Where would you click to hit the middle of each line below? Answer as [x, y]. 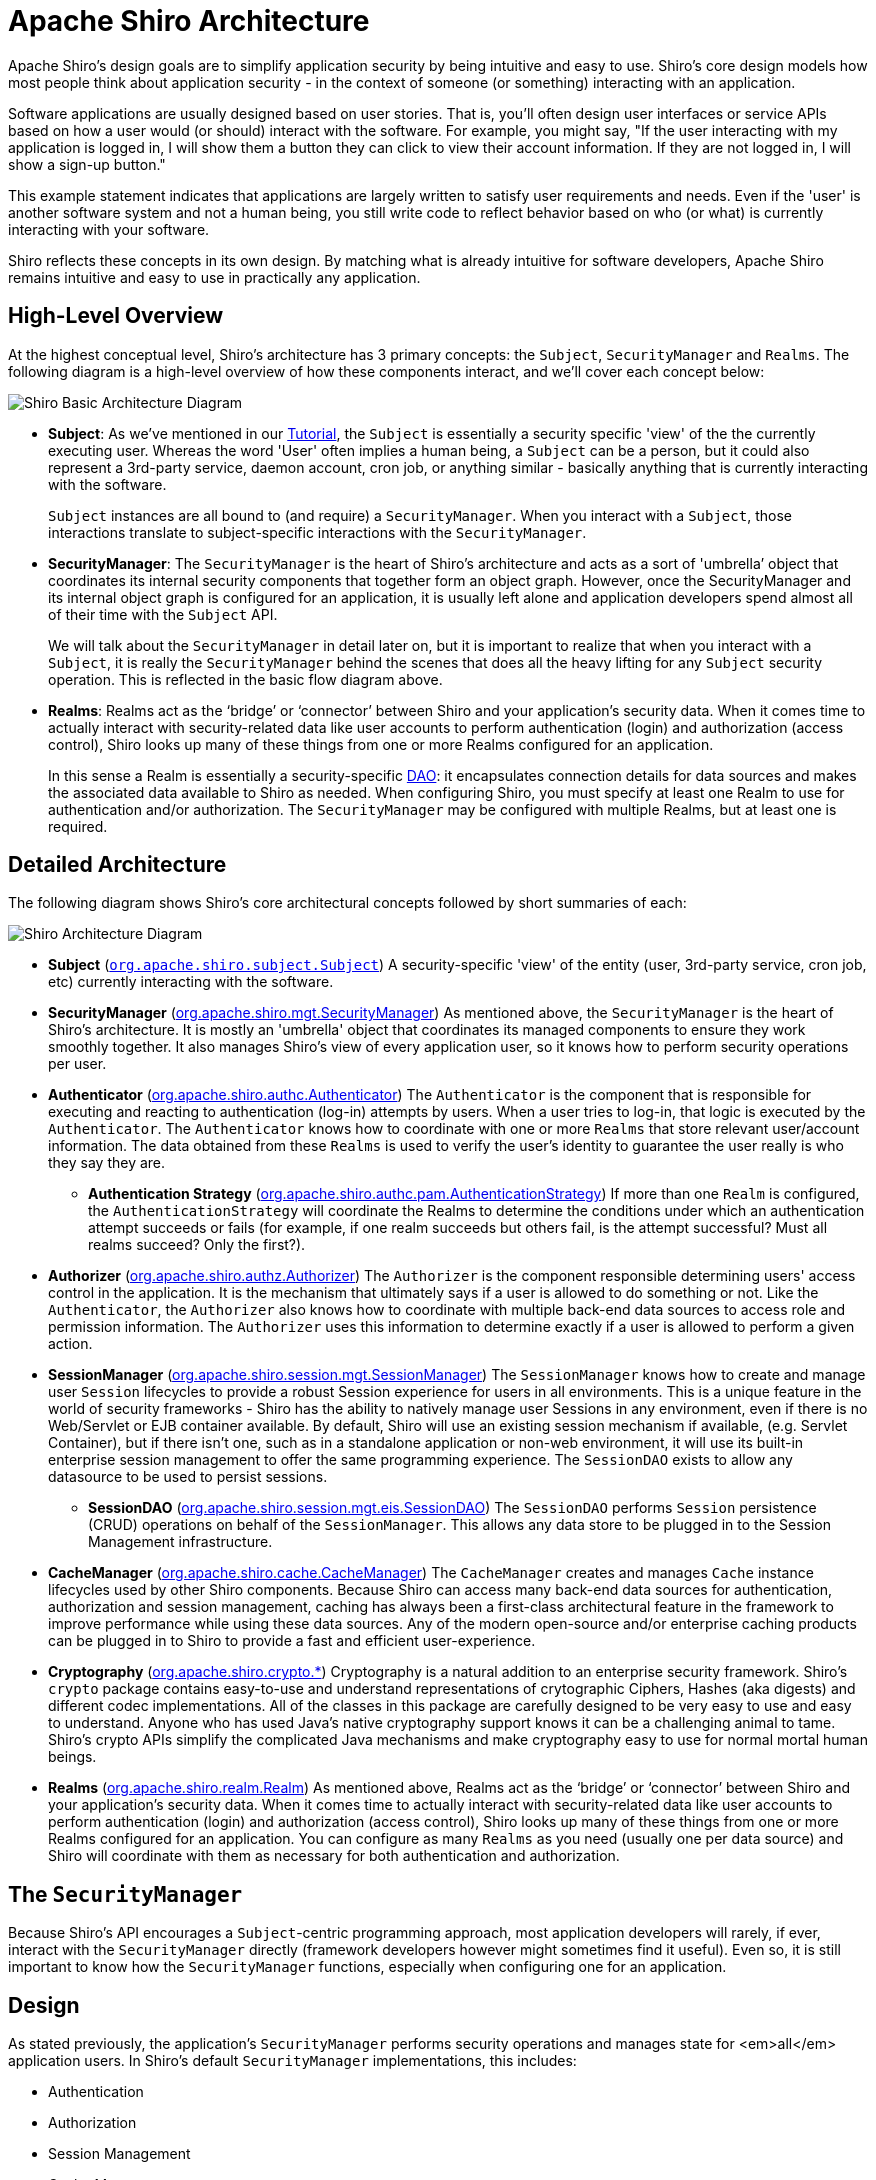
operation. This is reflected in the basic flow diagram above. [245, 679]
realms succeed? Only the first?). [197, 1245]
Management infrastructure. [180, 1542]
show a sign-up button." [87, 164]
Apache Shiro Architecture [189, 21]
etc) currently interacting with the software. [191, 982]
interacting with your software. [109, 229]
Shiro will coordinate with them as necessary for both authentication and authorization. [334, 1856]
